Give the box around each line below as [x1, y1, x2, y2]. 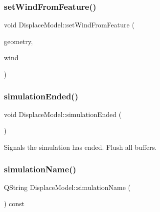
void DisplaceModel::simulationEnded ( [4, 109, 122, 119]
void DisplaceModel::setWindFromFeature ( [4, 20, 135, 30]
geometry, [4, 36, 33, 46]
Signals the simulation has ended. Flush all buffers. [4, 142, 157, 152]
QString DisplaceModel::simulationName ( [4, 182, 131, 192]
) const [4, 198, 25, 209]
